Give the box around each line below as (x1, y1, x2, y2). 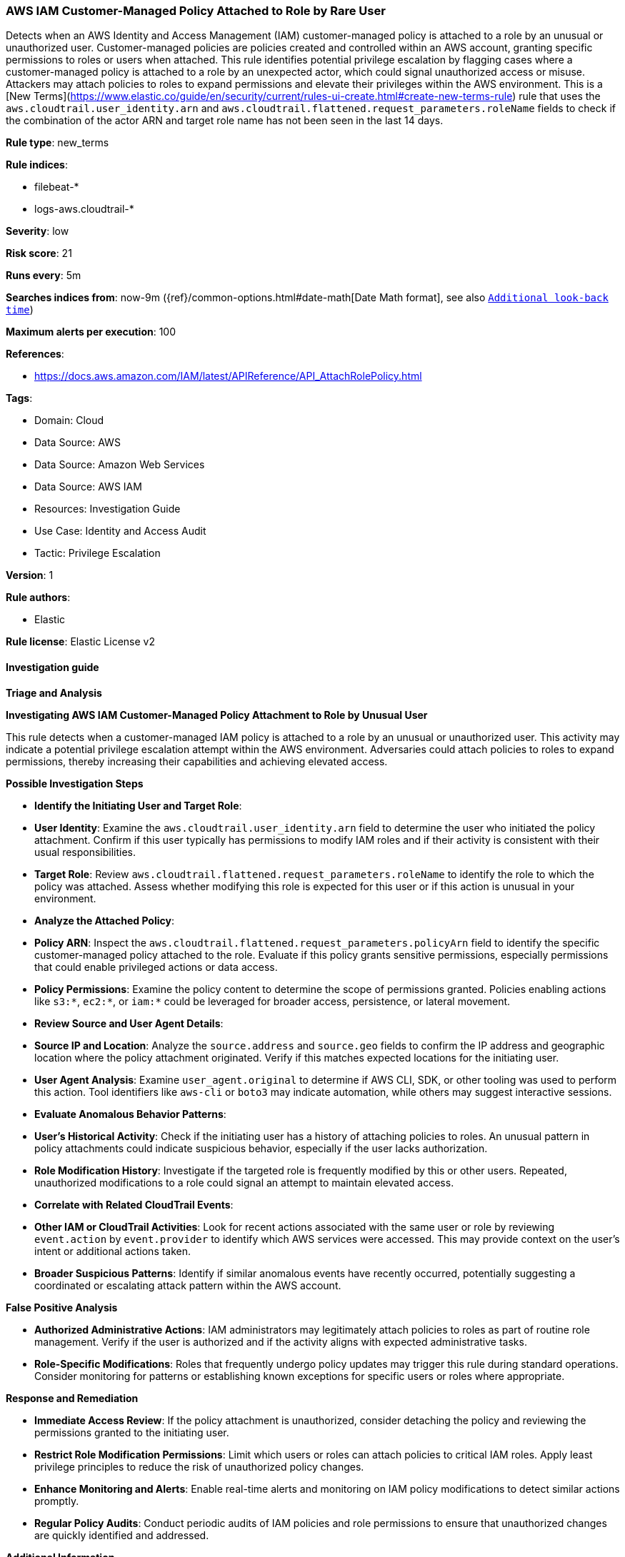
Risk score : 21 (6, 247, 72, 260)
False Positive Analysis (6, 1301, 118, 1314)
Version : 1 (6, 569, 54, 582)
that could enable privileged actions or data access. (34, 960, 278, 973)
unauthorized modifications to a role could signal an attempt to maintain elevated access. (34, 1176, 454, 1189)
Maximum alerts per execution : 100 (6, 326, 176, 338)
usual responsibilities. (34, 845, 136, 858)
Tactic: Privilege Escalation (34, 547, 161, 560)
